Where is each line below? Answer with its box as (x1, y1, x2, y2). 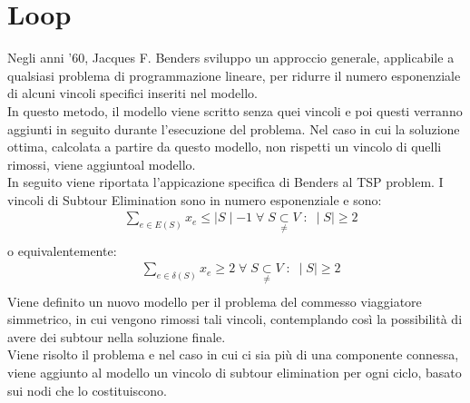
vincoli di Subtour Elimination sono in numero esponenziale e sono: (7, 190, 382, 209)
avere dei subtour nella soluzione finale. (7, 327, 226, 346)
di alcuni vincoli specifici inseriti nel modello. (7, 84, 258, 103)
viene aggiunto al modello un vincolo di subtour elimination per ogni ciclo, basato (7, 363, 462, 381)
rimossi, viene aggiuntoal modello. (7, 154, 196, 173)
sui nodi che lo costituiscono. (7, 380, 168, 399)
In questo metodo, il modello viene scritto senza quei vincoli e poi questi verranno (7, 101, 463, 120)
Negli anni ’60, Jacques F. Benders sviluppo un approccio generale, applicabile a (7, 48, 455, 67)
